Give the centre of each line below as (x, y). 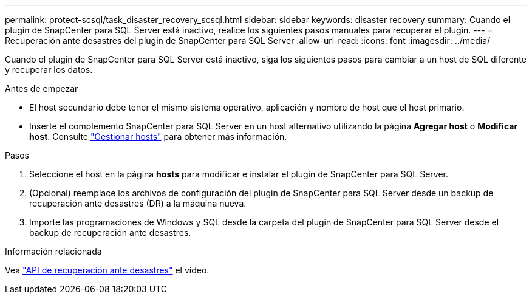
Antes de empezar (42, 88)
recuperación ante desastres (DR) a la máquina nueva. (138, 203)
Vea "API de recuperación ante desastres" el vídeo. (107, 270)
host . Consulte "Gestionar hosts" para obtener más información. (158, 136)
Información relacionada (53, 251)
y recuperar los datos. (49, 70)
